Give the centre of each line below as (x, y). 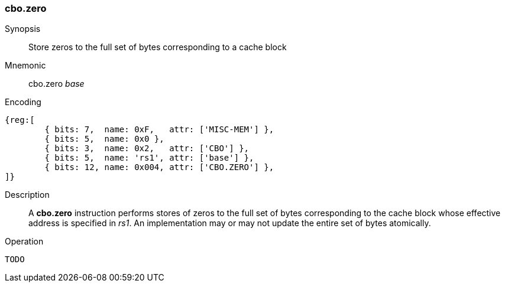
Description (27, 195)
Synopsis (23, 29)
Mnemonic (25, 66)
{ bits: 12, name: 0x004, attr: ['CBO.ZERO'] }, (159, 167)
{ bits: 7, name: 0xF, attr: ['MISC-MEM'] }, (159, 130)
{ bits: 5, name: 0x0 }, (104, 139)
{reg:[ (20, 120)
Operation (24, 242)
